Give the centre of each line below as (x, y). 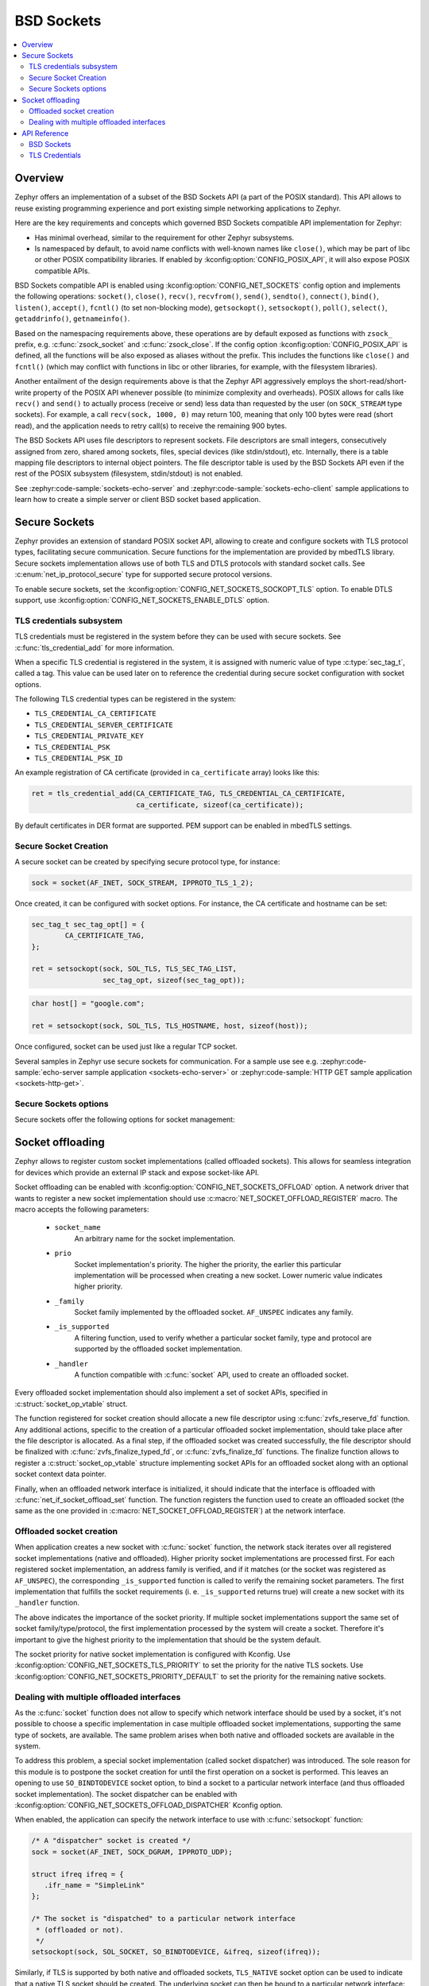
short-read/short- (378, 381)
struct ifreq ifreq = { (78, 1874)
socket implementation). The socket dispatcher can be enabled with (126, 1794)
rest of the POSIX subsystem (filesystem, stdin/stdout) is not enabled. (129, 473)
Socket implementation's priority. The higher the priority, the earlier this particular (208, 1264)
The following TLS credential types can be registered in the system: (126, 699)
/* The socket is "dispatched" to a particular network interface (163, 1919)
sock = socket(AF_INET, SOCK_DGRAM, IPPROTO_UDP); (132, 1852)
